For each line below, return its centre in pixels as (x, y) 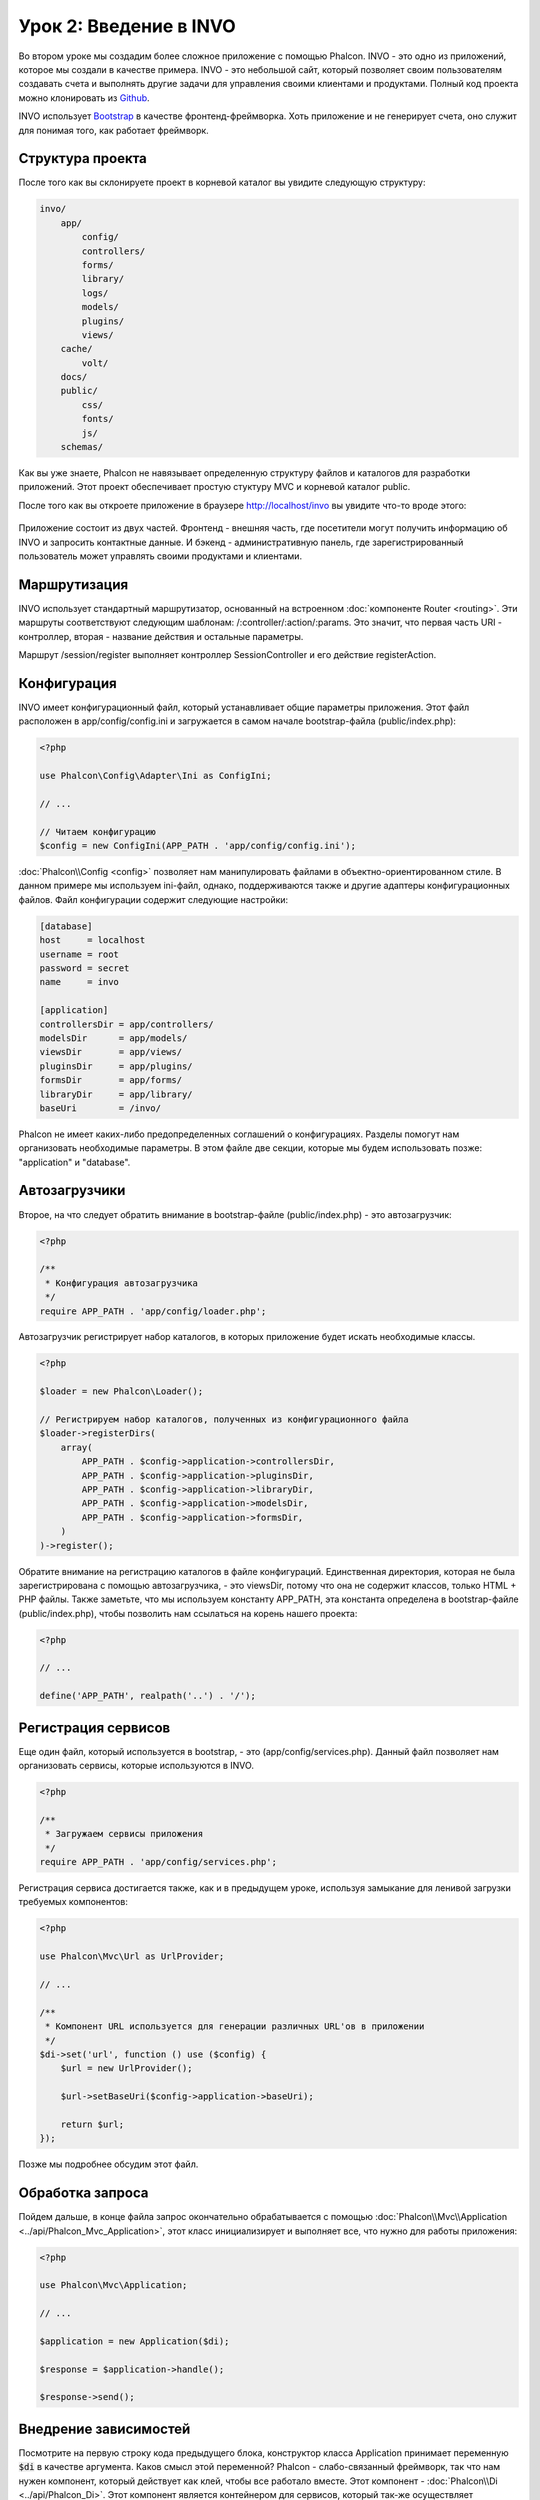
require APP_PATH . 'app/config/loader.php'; (153, 1311)
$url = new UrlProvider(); (127, 2068)
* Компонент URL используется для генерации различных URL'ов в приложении (235, 2026)
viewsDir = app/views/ (111, 1052)
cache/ (76, 349)
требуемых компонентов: (73, 1902)
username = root (79, 954)
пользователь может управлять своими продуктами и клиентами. (160, 556)
